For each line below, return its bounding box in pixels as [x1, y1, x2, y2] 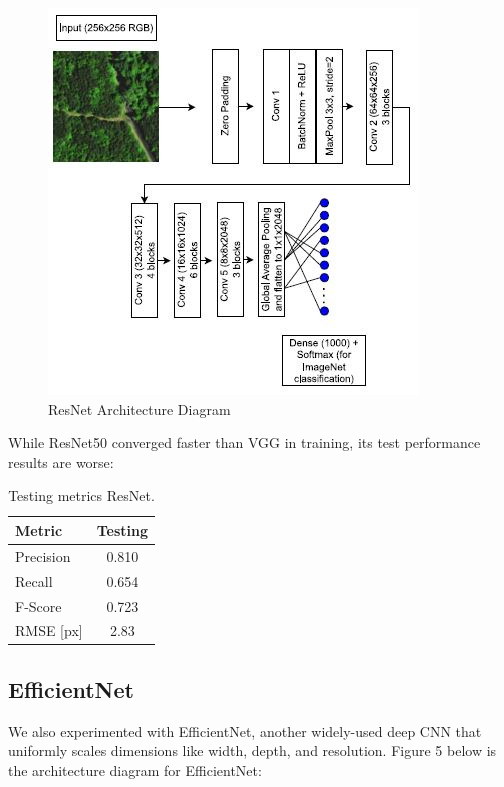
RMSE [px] [15, 620, 83, 641]
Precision [15, 545, 71, 566]
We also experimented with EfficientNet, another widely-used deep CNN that [8, 720, 482, 741]
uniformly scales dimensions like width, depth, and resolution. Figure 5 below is [8, 740, 497, 761]
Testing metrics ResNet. [8, 485, 155, 506]
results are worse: [8, 451, 114, 472]
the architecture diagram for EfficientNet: [8, 759, 262, 780]
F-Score [15, 595, 62, 616]
